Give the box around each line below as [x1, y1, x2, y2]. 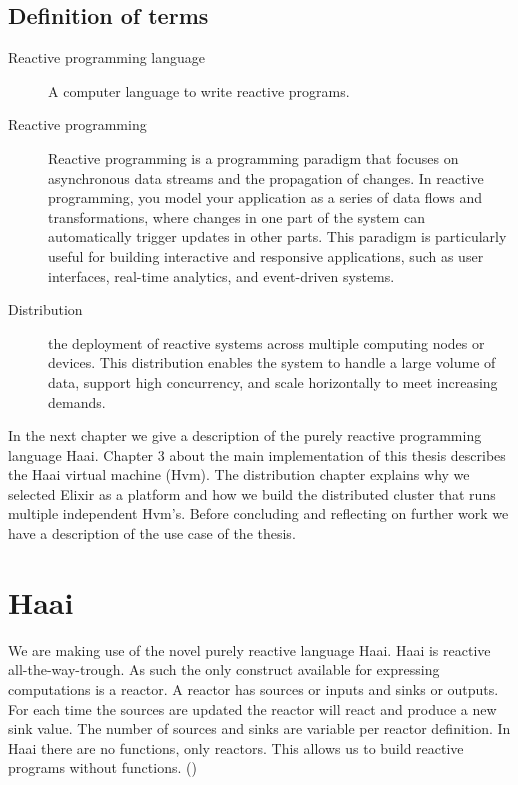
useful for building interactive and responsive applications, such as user [48, 245, 484, 266]
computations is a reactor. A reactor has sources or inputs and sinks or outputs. [8, 678, 499, 699]
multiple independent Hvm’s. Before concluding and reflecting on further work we [8, 503, 509, 524]
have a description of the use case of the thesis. [8, 523, 296, 544]
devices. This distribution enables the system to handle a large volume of [48, 352, 496, 373]
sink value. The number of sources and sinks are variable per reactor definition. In [8, 718, 511, 739]
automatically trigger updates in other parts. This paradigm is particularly [48, 226, 507, 247]
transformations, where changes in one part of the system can [48, 206, 425, 227]
